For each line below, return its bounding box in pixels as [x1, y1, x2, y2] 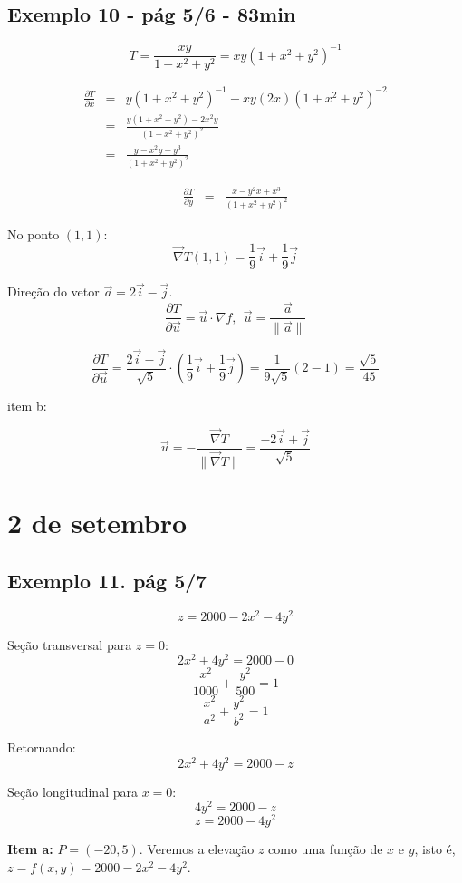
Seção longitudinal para [7, 781, 138, 801]
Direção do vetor [7, 282, 100, 301]
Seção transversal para [7, 635, 132, 654]
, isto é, [414, 839, 456, 859]
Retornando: [7, 737, 76, 756]
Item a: [7, 839, 53, 859]
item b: [7, 396, 47, 415]
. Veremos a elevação [139, 839, 255, 859]
